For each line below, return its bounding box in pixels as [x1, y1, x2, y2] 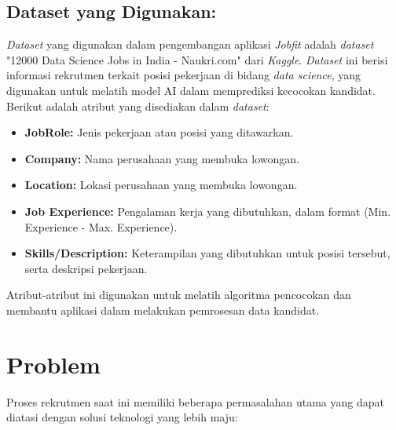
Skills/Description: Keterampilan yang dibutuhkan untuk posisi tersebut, [24, 245, 390, 261]
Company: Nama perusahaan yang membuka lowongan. [24, 150, 299, 166]
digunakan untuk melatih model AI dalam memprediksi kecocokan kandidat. [6, 82, 376, 98]
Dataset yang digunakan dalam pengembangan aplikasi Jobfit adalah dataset [6, 36, 374, 53]
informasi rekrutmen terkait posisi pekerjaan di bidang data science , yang [6, 67, 361, 83]
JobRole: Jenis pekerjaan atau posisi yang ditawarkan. [24, 124, 294, 140]
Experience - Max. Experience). [24, 218, 178, 235]
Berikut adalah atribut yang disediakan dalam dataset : [6, 97, 269, 114]
